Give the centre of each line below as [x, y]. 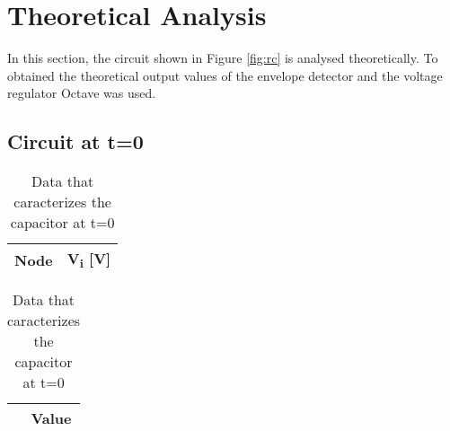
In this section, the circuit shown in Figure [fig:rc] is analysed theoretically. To [223, 58]
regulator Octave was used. [82, 93]
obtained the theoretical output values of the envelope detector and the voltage [225, 75]
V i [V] [89, 260]
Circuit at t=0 [75, 141]
